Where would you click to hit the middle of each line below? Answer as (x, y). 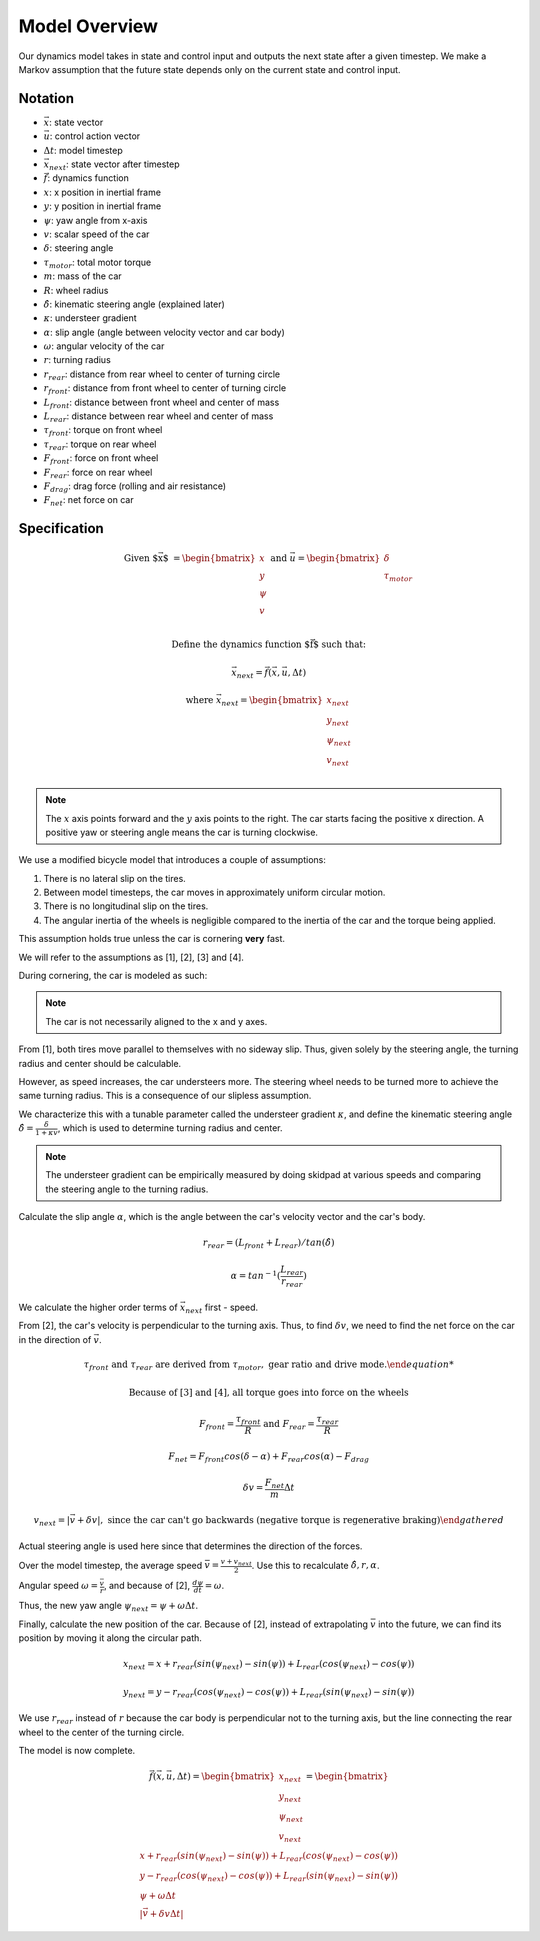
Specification (61, 528)
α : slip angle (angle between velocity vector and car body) (164, 332)
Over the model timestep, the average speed (110, 1565)
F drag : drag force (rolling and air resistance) (135, 487)
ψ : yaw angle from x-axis (95, 220)
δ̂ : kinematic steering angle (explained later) (134, 304)
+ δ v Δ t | (166, 1913)
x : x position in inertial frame (102, 192)
